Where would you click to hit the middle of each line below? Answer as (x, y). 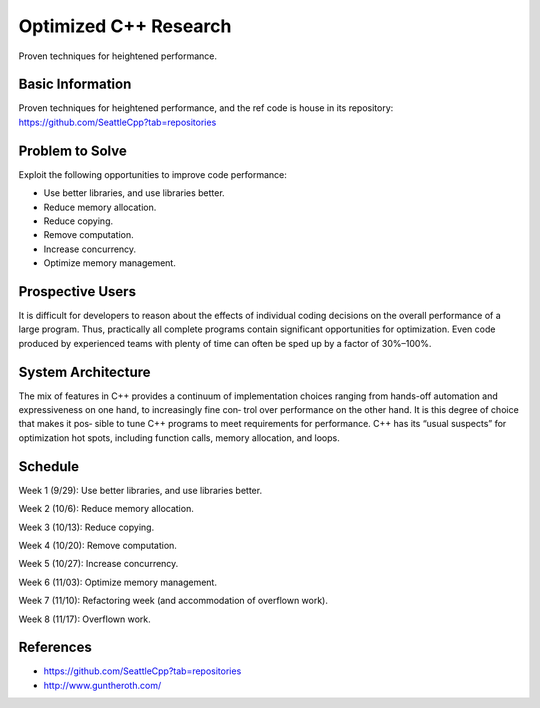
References (55, 647)
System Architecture (84, 371)
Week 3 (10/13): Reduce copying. (86, 527)
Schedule (49, 466)
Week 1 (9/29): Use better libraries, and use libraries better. (140, 490)
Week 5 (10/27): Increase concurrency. (98, 564)
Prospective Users (77, 291)
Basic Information (75, 84)
